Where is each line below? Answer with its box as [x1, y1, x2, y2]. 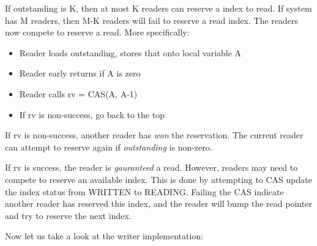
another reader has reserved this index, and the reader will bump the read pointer [5, 197, 312, 210]
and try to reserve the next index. [5, 209, 132, 222]
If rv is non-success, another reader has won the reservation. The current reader [5, 129, 304, 141]
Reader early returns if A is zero [19, 67, 141, 80]
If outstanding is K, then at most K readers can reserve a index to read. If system [5, 2, 312, 14]
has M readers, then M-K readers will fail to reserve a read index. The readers [5, 13, 299, 26]
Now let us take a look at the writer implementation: [5, 229, 204, 242]
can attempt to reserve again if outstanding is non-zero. [5, 140, 212, 153]
